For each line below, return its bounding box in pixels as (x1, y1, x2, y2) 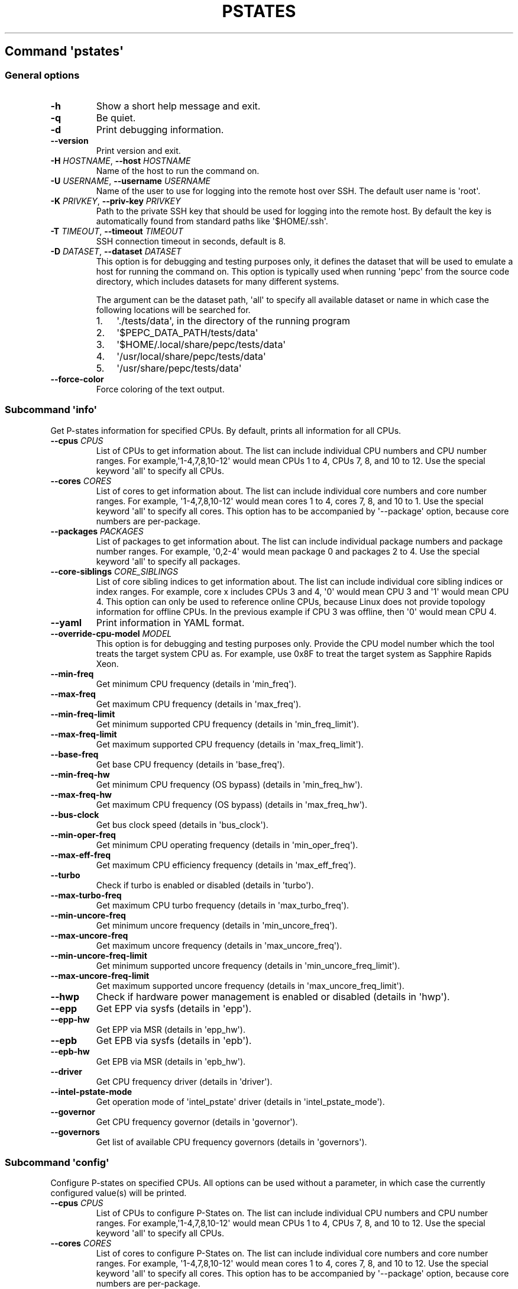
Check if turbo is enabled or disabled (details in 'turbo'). (96, 879, 314, 890)
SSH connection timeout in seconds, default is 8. (96, 236, 286, 246)
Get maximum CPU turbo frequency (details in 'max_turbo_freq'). (96, 900, 349, 910)
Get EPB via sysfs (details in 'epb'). (96, 1034, 252, 1046)
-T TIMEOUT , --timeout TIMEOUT (50, 225, 183, 236)
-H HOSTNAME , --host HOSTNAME (50, 155, 191, 166)
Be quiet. (96, 111, 136, 124)
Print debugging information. (96, 123, 224, 136)
